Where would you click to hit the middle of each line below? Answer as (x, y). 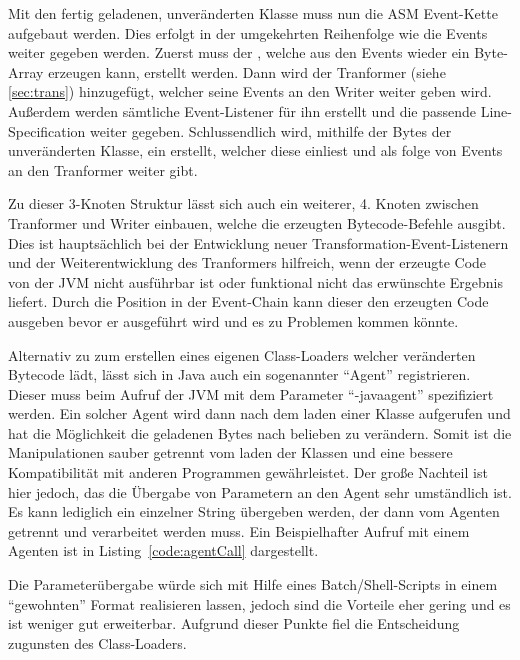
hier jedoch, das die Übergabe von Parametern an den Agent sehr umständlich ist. (260, 491)
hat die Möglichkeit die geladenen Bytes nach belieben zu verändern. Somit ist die (260, 432)
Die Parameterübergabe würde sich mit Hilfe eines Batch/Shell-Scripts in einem (253, 584)
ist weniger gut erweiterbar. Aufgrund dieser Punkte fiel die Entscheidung (234, 623)
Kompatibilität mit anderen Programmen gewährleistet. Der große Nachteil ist (248, 472)
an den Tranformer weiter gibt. (103, 169)
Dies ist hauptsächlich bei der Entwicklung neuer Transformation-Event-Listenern (258, 242)
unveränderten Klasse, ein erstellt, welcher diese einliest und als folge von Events (255, 150)
